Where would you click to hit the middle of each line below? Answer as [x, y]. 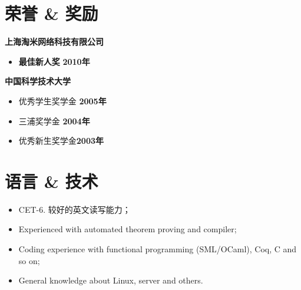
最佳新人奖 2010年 [54, 61]
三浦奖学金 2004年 [54, 121]
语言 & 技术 [52, 181]
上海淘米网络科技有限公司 [54, 42]
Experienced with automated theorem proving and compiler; [128, 229]
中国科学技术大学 [38, 81]
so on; [29, 260]
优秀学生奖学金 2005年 [62, 100]
